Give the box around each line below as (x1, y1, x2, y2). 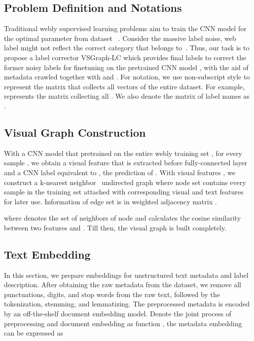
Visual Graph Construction (4, 124, 146, 140)
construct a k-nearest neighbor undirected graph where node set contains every (4, 177, 246, 187)
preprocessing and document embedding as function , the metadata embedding (4, 318, 242, 328)
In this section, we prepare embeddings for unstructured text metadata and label (4, 269, 249, 280)
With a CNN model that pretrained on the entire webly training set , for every (4, 148, 242, 158)
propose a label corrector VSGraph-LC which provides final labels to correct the (4, 52, 247, 62)
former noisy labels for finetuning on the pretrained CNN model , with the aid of (4, 62, 249, 72)
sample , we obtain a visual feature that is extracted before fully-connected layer (4, 157, 248, 168)
